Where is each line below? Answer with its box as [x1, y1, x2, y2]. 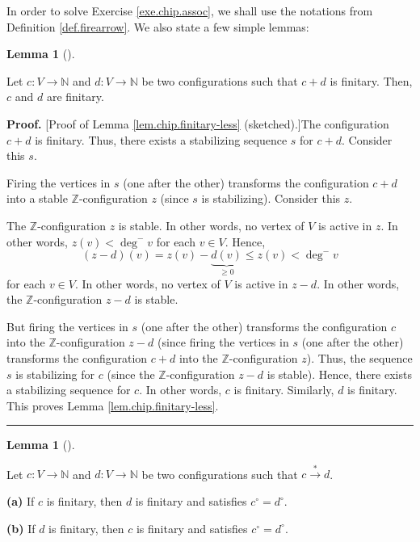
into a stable [6, 190, 68, 207]
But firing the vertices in [6, 317, 128, 334]
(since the [107, 365, 155, 382]
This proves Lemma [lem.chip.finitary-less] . [6, 397, 219, 414]
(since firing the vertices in [157, 334, 289, 351]
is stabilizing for [15, 365, 95, 382]
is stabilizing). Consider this [201, 190, 341, 207]
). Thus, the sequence [306, 349, 413, 366]
